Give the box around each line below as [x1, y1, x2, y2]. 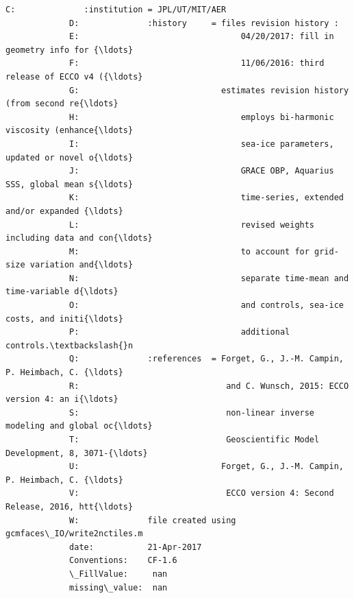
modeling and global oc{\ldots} [5, 421, 153, 431]
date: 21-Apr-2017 [69, 542, 202, 552]
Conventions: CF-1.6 [69, 555, 177, 566]
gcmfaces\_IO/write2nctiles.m [5, 529, 143, 539]
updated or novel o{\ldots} [5, 152, 134, 163]
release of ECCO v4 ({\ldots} [5, 71, 143, 82]
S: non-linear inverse [69, 407, 315, 418]
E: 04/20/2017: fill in [69, 32, 334, 42]
